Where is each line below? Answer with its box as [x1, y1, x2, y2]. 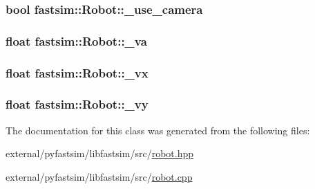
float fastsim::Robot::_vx [6, 64, 149, 81]
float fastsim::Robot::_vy [6, 96, 149, 113]
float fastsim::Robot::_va [6, 32, 147, 49]
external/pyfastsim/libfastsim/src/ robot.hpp [6, 146, 193, 161]
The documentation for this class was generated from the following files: [6, 123, 310, 137]
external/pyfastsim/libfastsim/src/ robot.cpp [6, 169, 193, 183]
